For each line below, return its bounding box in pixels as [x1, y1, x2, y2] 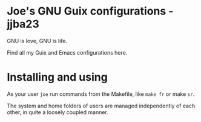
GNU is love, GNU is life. [7, 37, 68, 44]
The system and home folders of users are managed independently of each [7, 102, 196, 109]
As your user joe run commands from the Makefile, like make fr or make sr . [7, 90, 195, 98]
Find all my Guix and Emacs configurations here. [7, 49, 128, 56]
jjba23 [7, 17, 40, 31]
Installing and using [7, 70, 108, 84]
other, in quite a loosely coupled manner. [7, 108, 108, 116]
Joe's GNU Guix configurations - [7, 4, 174, 18]
